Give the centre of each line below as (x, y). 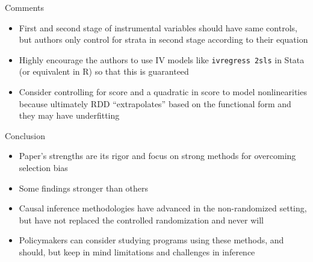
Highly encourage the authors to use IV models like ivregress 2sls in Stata (162, 59)
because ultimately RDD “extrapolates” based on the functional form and (155, 103)
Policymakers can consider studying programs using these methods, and (151, 240)
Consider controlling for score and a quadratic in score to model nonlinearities (163, 92)
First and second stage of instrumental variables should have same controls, (158, 27)
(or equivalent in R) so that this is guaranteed (104, 71)
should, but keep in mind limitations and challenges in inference (137, 251)
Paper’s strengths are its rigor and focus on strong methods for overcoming (157, 156)
